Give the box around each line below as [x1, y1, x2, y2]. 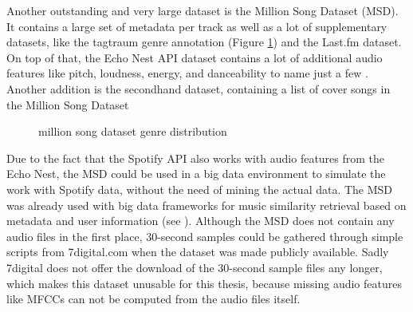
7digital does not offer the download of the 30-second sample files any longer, [6, 259, 383, 275]
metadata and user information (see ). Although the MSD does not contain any [6, 212, 395, 229]
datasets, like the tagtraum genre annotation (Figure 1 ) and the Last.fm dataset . [6, 34, 402, 50]
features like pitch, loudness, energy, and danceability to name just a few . [6, 65, 368, 81]
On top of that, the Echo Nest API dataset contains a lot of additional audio [6, 49, 383, 65]
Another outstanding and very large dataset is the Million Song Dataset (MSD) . [6, 2, 399, 18]
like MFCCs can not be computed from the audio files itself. [6, 290, 301, 307]
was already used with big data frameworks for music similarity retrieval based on [6, 196, 407, 213]
